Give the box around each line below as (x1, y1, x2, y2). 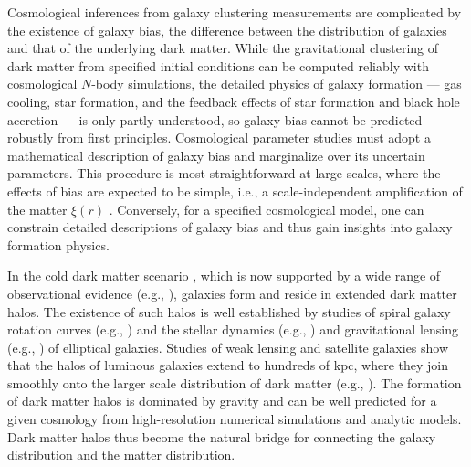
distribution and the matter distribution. (7, 445, 235, 464)
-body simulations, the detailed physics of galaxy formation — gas (91, 74, 462, 93)
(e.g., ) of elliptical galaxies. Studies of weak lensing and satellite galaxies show (7, 337, 449, 356)
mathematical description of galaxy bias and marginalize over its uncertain (7, 145, 425, 165)
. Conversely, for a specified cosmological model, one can (109, 199, 424, 218)
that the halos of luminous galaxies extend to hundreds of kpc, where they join (7, 356, 449, 375)
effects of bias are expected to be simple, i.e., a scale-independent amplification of (7, 181, 463, 200)
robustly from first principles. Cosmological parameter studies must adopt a (7, 128, 431, 147)
